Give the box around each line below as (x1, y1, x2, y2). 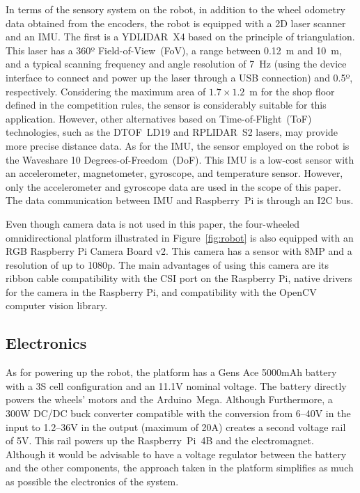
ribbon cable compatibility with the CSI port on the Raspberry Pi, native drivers (6, 271, 352, 285)
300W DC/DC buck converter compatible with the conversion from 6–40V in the (6, 406, 351, 421)
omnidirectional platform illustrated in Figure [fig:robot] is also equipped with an (6, 230, 354, 244)
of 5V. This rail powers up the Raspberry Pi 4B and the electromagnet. (6, 433, 314, 448)
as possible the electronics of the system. (6, 474, 179, 489)
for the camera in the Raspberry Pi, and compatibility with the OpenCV (6, 284, 317, 299)
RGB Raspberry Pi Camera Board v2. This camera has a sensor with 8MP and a (6, 244, 352, 258)
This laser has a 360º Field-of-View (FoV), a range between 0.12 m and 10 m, (6, 42, 342, 57)
